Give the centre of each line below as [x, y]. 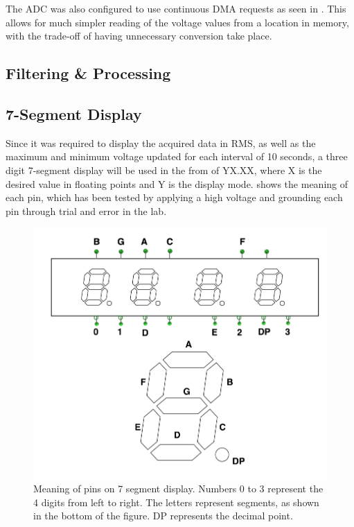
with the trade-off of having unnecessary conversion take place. [139, 36]
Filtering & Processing [88, 73]
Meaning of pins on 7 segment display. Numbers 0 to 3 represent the [178, 489]
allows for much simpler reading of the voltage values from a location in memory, [177, 22]
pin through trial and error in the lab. [86, 210]
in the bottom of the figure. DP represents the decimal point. [163, 516]
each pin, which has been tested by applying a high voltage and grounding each [174, 197]
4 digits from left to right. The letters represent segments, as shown [176, 502]
